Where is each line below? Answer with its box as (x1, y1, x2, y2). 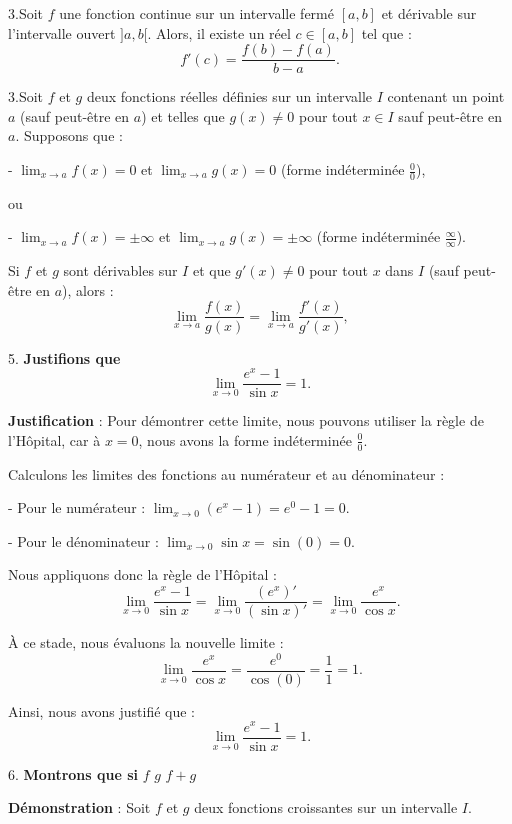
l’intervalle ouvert (8, 22, 116, 43)
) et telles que (141, 105, 225, 126)
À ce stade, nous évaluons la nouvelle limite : (8, 632, 284, 653)
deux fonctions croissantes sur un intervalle (194, 797, 458, 818)
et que (192, 260, 231, 281)
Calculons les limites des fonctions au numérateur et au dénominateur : (8, 463, 445, 484)
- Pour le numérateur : (8, 497, 146, 518)
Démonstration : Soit (8, 797, 151, 818)
